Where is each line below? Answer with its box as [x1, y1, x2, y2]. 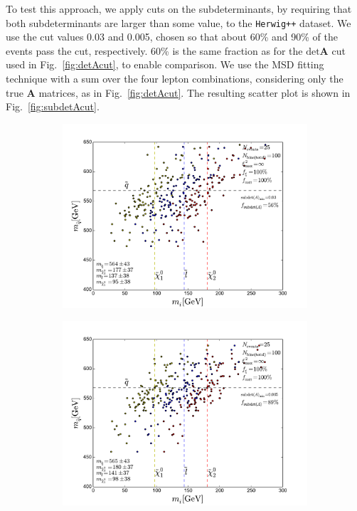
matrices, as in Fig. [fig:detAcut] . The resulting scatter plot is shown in [38, 85, 351, 100]
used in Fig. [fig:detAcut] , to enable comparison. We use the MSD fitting [6, 57, 324, 72]
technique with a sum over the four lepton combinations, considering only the [6, 71, 343, 86]
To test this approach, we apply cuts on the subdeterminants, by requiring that [6, 1, 352, 16]
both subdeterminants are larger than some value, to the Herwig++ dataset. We [6, 15, 351, 30]
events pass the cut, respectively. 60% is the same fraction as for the [6, 43, 303, 58]
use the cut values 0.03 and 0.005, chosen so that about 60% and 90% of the [6, 29, 338, 44]
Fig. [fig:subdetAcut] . [6, 99, 100, 114]
